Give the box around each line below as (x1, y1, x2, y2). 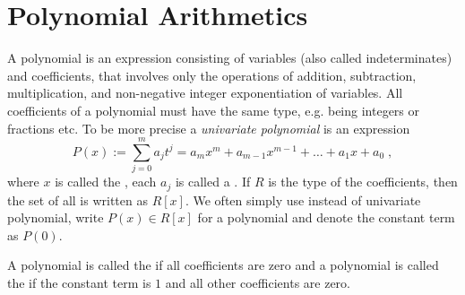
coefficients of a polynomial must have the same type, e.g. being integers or (7, 100, 419, 119)
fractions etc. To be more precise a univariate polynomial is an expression (7, 118, 410, 137)
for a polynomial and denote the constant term (197, 208, 455, 227)
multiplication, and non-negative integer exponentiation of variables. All (7, 83, 403, 102)
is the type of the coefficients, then (268, 172, 458, 191)
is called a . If (175, 172, 251, 191)
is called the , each (55, 172, 157, 191)
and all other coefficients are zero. (165, 273, 350, 292)
